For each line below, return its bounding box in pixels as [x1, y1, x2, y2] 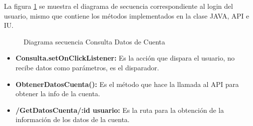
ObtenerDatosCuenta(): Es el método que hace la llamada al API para [15, 79, 239, 89]
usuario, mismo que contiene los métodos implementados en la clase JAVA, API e [4, 10, 249, 21]
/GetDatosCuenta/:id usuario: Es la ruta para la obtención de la [15, 105, 224, 115]
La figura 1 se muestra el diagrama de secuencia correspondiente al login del [4, 1, 233, 11]
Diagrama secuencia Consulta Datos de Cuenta [24, 36, 166, 46]
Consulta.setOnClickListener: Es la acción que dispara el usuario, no [15, 53, 235, 63]
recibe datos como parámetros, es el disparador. [15, 62, 159, 72]
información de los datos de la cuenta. [15, 114, 130, 125]
